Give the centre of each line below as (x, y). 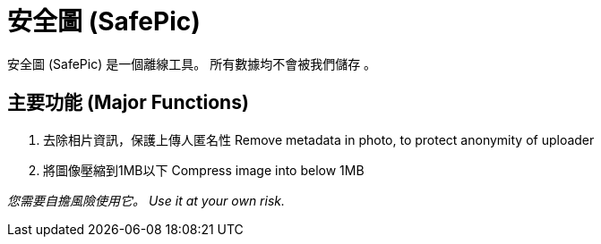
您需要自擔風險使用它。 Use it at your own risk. (146, 200)
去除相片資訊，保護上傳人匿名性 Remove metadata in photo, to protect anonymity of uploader (319, 139)
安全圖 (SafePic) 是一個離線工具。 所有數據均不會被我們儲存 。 (192, 63)
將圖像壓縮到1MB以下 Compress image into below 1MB (204, 170)
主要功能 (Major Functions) (128, 103)
